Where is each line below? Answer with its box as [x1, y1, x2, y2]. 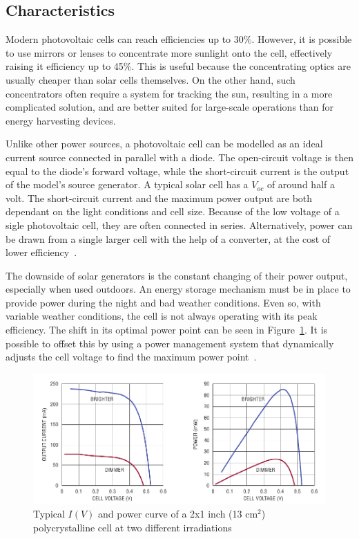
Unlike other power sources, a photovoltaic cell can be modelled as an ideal [6, 136, 323, 151]
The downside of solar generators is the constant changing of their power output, [6, 268, 348, 282]
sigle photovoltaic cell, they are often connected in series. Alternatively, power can [6, 217, 353, 232]
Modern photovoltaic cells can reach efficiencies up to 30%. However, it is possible [6, 32, 352, 46]
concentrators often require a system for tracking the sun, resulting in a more [6, 86, 333, 100]
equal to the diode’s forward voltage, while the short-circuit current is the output [6, 163, 349, 178]
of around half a [266, 177, 335, 192]
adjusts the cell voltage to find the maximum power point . [6, 349, 257, 364]
